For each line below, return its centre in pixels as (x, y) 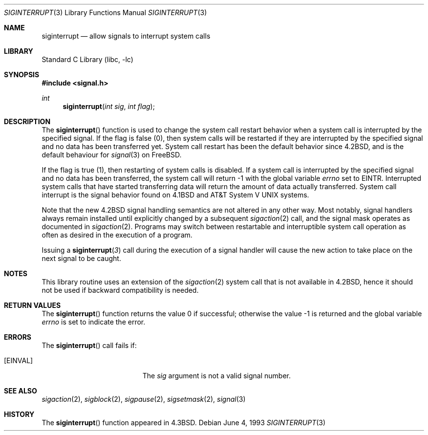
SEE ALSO (21, 391)
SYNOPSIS (22, 75)
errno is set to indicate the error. (94, 322)
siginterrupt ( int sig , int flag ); (109, 106)
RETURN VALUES (32, 305)
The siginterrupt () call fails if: (89, 345)
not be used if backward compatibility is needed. (120, 290)
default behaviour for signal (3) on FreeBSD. (112, 155)
